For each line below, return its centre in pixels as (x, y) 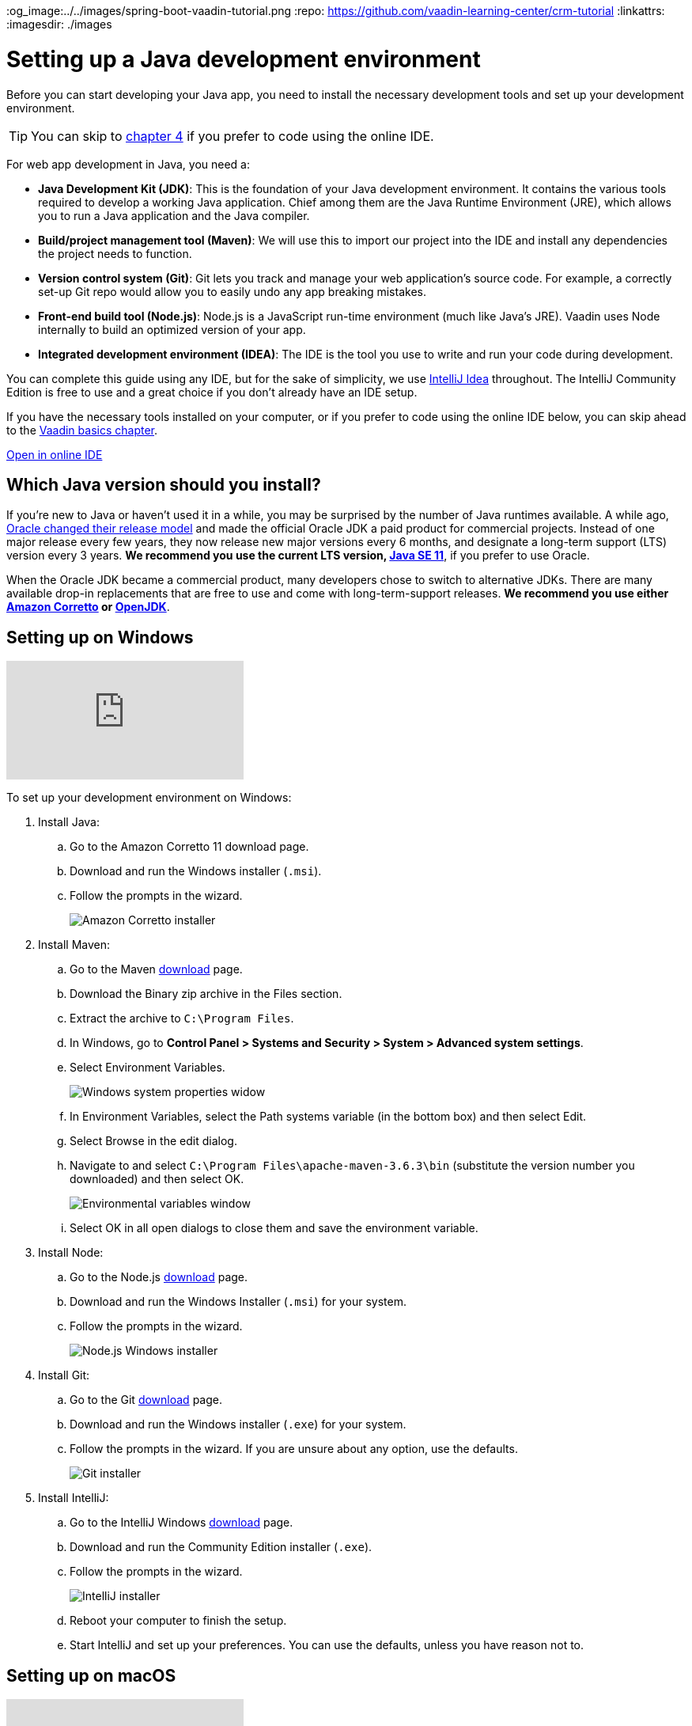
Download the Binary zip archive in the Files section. (206, 994)
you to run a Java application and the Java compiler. (174, 215)
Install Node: (71, 1253)
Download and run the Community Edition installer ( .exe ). (221, 1547)
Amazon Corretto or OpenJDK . (88, 607)
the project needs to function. (115, 253)
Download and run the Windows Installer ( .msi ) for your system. (238, 1302)
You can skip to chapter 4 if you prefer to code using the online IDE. (233, 136)
